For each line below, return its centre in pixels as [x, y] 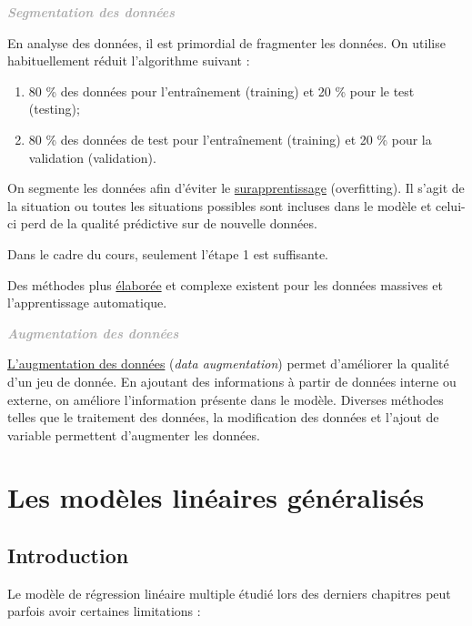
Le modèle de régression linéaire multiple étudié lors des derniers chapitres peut [229, 593]
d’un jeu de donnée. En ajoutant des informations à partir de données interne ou [232, 381]
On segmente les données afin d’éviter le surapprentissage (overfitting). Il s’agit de [236, 188]
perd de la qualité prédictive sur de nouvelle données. [169, 223]
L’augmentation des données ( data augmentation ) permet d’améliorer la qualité [228, 363]
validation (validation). [92, 157]
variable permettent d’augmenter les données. [134, 434]
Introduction [68, 555]
